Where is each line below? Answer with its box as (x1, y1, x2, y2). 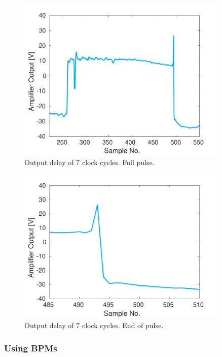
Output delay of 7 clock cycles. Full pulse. (24, 157, 155, 168)
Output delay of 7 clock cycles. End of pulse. (24, 319, 164, 330)
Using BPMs (4, 341, 57, 354)
